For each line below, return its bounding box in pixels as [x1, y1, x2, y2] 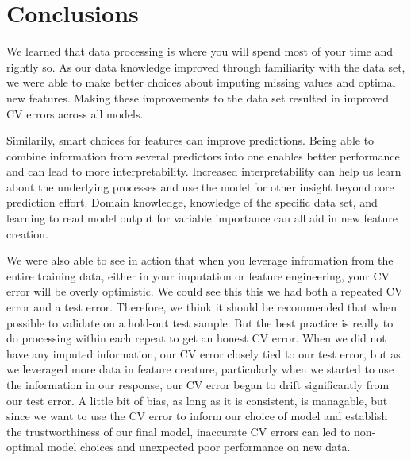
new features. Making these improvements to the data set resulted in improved [6, 89, 389, 106]
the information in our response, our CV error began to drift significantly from [6, 377, 390, 392]
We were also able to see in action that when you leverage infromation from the [6, 252, 394, 269]
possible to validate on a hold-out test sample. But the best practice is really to [6, 314, 394, 331]
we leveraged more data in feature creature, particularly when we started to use [6, 361, 394, 377]
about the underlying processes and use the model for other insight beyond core [6, 178, 394, 195]
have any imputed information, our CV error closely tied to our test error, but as [6, 345, 401, 361]
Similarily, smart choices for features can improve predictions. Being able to [6, 132, 375, 149]
